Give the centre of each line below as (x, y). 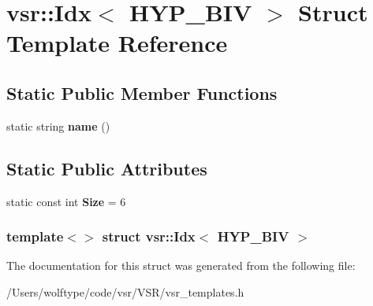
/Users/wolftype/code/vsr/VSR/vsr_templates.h (125, 291)
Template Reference (117, 43)
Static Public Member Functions (142, 92)
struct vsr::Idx (149, 236)
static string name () (58, 125)
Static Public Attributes (107, 168)
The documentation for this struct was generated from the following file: (181, 265)
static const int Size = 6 (66, 201)
